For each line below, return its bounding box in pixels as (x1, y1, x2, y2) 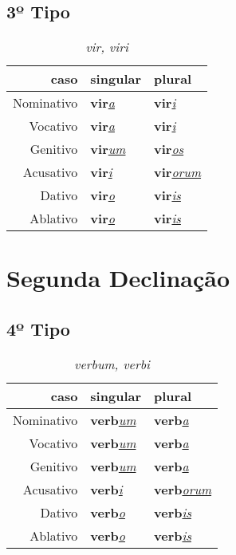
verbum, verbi (74, 354, 150, 373)
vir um (90, 140, 126, 159)
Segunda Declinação (6, 262, 230, 294)
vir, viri (85, 37, 128, 57)
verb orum (154, 479, 212, 498)
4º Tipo (6, 316, 70, 340)
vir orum (154, 163, 202, 182)
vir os (154, 140, 184, 159)
